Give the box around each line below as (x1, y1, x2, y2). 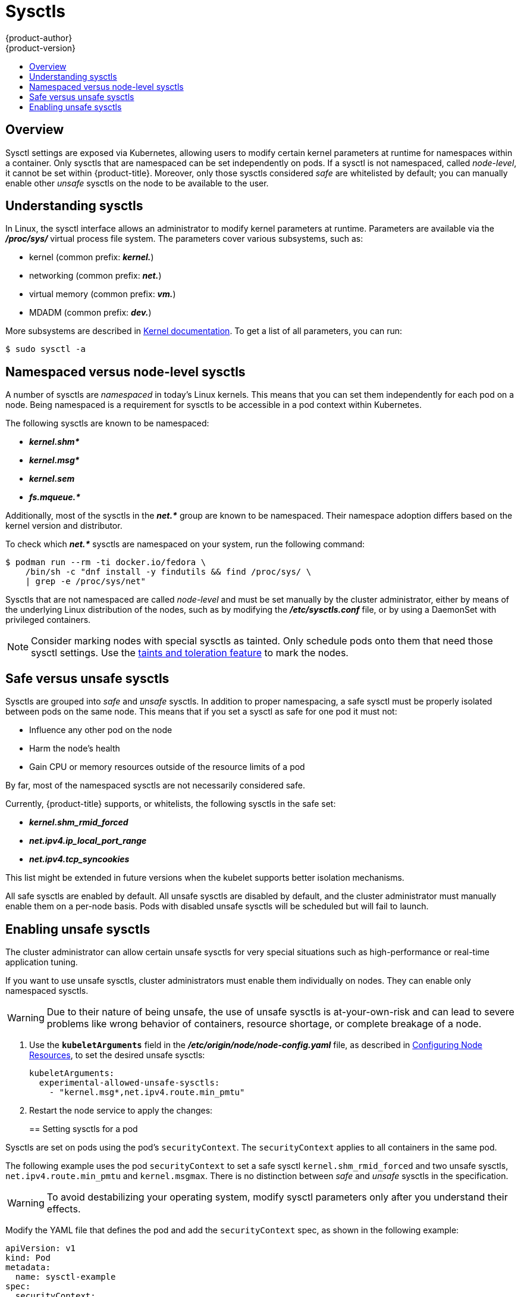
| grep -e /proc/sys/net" (25, 576, 146, 587)
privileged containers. (5, 615, 91, 625)
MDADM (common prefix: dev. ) (29, 307, 152, 318)
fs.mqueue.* (29, 492, 81, 503)
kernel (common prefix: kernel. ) (29, 252, 154, 263)
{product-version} (5, 42, 76, 53)
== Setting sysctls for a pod (29, 1123, 138, 1134)
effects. (46, 1202, 81, 1215)
